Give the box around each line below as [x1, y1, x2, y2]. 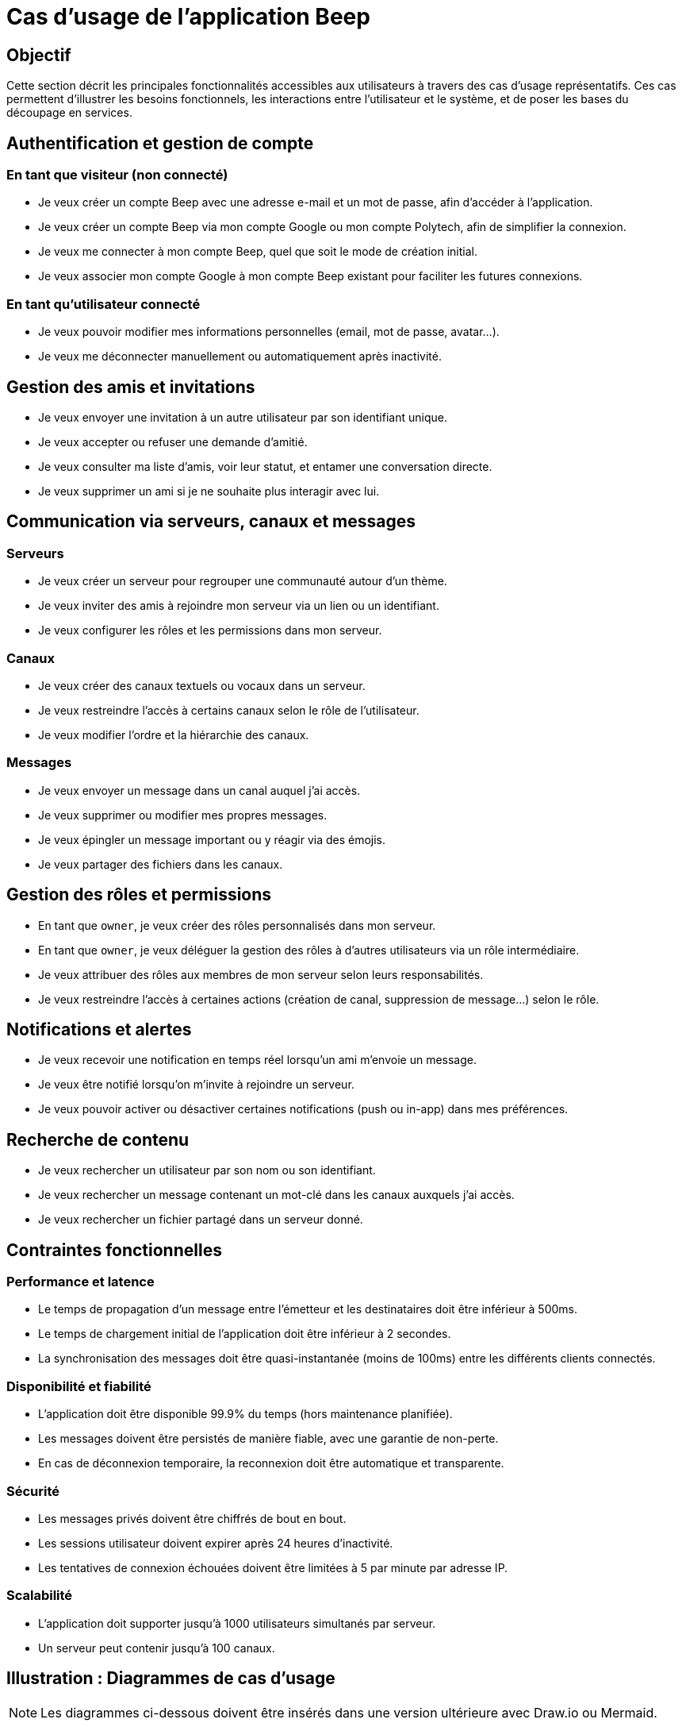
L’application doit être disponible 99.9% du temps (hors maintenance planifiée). [38, 1407, 453, 1421]
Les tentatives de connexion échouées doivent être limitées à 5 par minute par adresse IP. [38, 1560, 508, 1575]
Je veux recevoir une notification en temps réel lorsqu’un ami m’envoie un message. [38, 1053, 477, 1067]
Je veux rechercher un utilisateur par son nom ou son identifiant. [38, 1163, 376, 1178]
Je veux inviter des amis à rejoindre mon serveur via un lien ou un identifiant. [38, 599, 439, 613]
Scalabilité [6, 1587, 73, 1604]
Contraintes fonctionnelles [6, 1239, 222, 1260]
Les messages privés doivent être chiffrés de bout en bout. [38, 1511, 347, 1525]
